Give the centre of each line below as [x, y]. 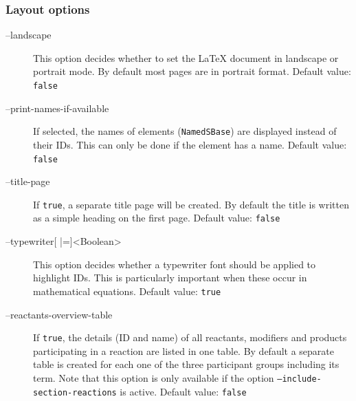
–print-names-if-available [57, 108]
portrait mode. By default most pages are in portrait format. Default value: [192, 71]
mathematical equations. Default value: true [127, 291]
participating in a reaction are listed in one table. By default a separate [184, 350]
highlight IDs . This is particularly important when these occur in [170, 278]
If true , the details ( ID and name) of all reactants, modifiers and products [190, 337]
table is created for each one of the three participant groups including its [186, 364]
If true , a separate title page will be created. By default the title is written [191, 204]
